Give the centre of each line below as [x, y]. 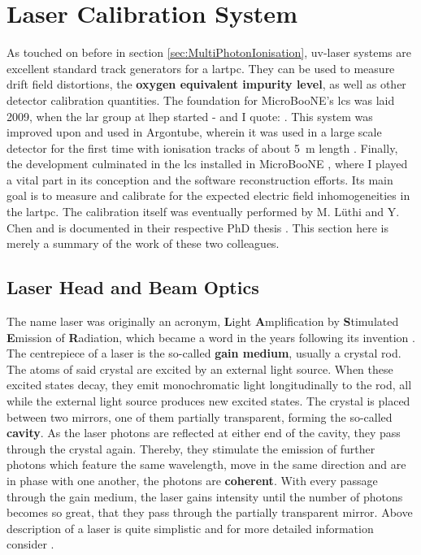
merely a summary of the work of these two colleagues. [143, 243]
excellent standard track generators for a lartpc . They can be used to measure [201, 68]
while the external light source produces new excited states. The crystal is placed [208, 401]
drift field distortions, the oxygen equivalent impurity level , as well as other [206, 84]
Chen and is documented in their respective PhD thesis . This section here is [198, 227]
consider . [30, 544]
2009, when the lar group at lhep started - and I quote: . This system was [190, 116]
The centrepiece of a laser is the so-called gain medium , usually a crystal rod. [204, 353]
